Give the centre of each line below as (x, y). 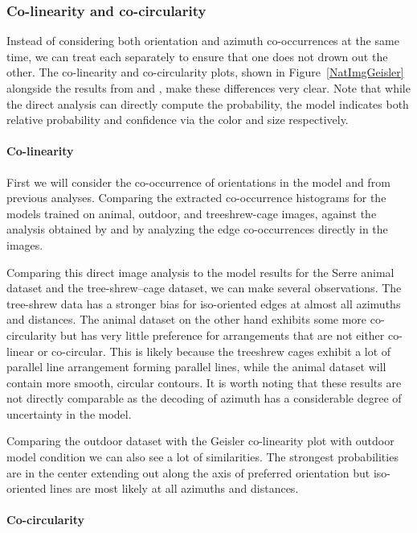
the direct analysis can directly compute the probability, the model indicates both (208, 103)
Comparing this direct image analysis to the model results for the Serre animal (200, 272)
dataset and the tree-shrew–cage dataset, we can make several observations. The (204, 288)
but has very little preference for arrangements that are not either (222, 335)
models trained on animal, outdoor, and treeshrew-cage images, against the (192, 213)
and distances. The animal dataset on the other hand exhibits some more (187, 319)
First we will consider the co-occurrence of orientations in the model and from (198, 182)
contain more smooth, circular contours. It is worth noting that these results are (204, 382)
